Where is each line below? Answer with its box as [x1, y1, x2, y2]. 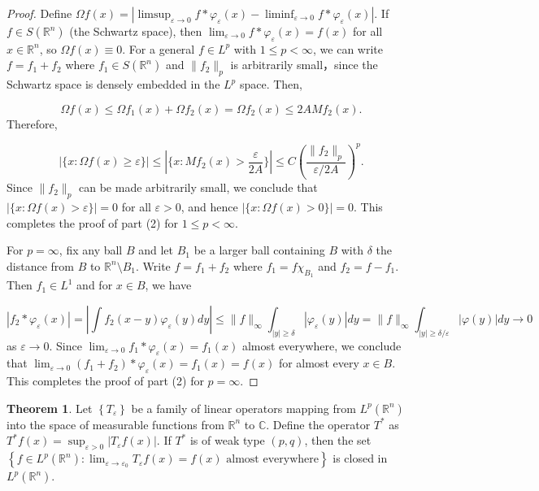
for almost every [278, 354, 359, 372]
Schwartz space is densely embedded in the [7, 76, 220, 93]
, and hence [180, 198, 238, 215]
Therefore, [7, 115, 58, 132]
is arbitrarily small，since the [230, 56, 378, 73]
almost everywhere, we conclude [241, 337, 402, 354]
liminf [265, 9, 294, 20]
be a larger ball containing [193, 241, 325, 259]
